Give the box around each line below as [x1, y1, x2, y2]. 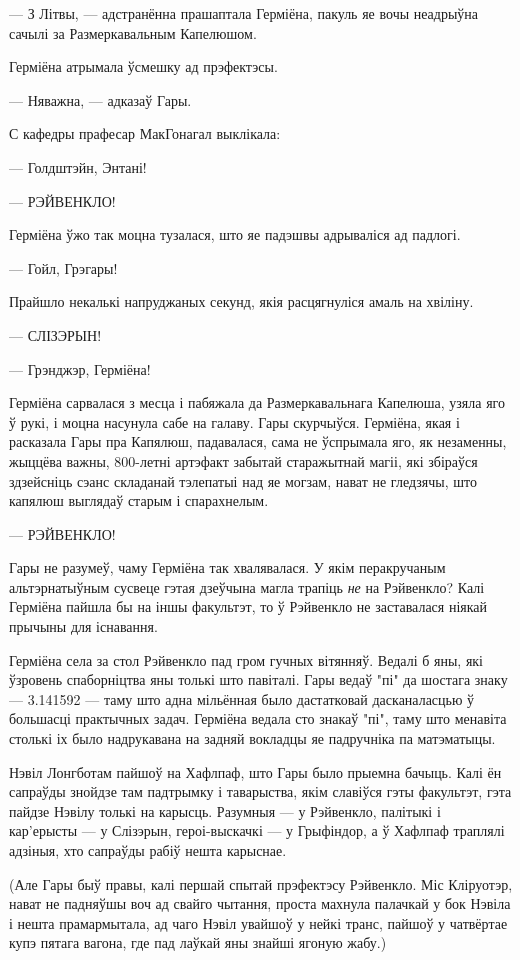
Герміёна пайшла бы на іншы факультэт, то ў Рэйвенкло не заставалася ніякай [9, 596, 488, 617]
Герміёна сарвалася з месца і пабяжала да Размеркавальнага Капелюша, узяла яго [9, 392, 505, 413]
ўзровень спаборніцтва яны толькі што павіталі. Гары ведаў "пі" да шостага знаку [9, 669, 508, 690]
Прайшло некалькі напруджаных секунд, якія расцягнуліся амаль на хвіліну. [9, 291, 474, 312]
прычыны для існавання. [9, 616, 158, 637]
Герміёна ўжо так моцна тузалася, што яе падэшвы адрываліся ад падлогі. [9, 224, 461, 245]
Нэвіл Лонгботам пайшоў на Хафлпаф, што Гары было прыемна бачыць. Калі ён [9, 761, 502, 782]
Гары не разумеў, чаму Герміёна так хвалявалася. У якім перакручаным [9, 557, 446, 578]
